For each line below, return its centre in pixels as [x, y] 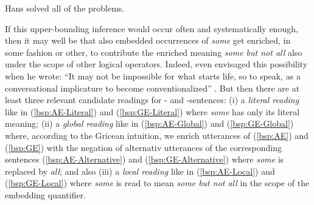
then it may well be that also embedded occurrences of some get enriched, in [148, 40]
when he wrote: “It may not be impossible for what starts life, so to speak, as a [153, 76]
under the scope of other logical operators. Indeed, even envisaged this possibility [156, 64]
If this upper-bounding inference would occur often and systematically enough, [152, 28]
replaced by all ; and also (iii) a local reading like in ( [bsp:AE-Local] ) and [140, 171]
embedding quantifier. [46, 194]
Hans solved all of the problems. [65, 8]
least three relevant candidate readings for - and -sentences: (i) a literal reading [152, 100]
